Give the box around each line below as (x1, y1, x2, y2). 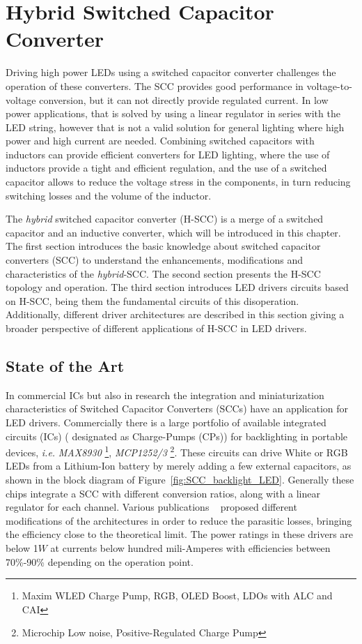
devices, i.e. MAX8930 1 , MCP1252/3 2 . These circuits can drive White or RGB (6, 443, 348, 459)
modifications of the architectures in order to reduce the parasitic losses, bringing (6, 513, 352, 527)
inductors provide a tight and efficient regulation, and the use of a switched (6, 160, 327, 175)
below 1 (6, 540, 38, 555)
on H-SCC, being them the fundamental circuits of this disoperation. (6, 293, 299, 308)
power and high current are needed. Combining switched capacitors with (6, 133, 315, 148)
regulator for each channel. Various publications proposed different (6, 500, 297, 514)
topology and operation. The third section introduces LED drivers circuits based (6, 280, 349, 294)
